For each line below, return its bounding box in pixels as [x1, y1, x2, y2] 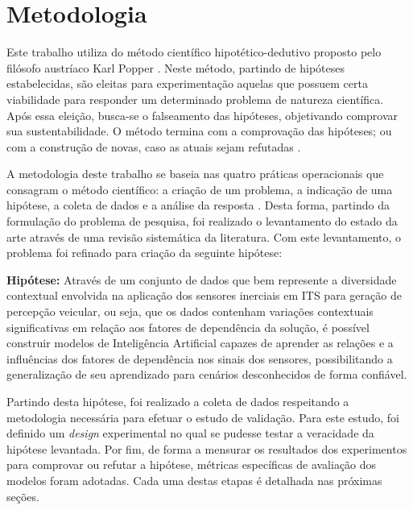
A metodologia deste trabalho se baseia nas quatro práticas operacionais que [6, 165, 384, 182]
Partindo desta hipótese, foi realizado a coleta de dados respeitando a [6, 393, 349, 409]
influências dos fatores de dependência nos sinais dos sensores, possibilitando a [6, 350, 393, 367]
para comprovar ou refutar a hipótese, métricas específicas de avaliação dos [6, 456, 377, 473]
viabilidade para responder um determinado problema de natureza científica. [6, 90, 384, 107]
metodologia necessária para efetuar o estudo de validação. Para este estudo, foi [6, 408, 399, 425]
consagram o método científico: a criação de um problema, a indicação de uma [6, 180, 393, 197]
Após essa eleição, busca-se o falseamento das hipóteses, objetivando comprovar [6, 106, 399, 123]
